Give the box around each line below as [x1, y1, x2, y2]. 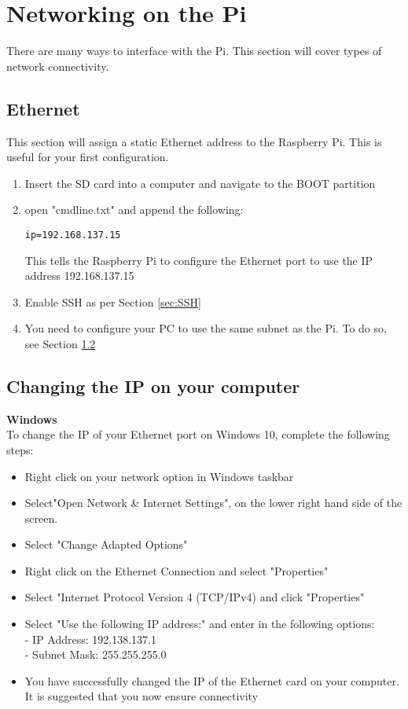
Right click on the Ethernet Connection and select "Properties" [24, 562, 329, 579]
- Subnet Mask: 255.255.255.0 [24, 646, 167, 663]
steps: [6, 441, 34, 457]
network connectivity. [6, 57, 109, 74]
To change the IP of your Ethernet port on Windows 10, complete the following [6, 426, 390, 443]
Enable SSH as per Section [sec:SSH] [24, 293, 201, 310]
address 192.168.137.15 [24, 267, 134, 284]
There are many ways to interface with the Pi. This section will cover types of [6, 42, 382, 59]
